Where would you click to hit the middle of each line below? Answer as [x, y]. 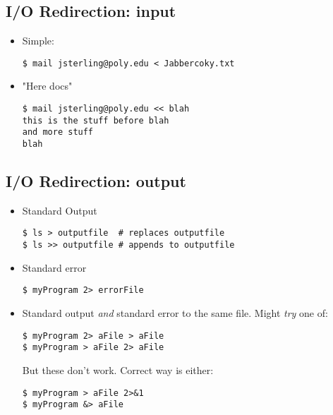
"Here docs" [47, 86]
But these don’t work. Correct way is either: [118, 369]
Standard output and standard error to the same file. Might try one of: [175, 313]
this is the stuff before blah [96, 120]
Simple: [38, 41]
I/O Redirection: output [96, 181]
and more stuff [58, 132]
